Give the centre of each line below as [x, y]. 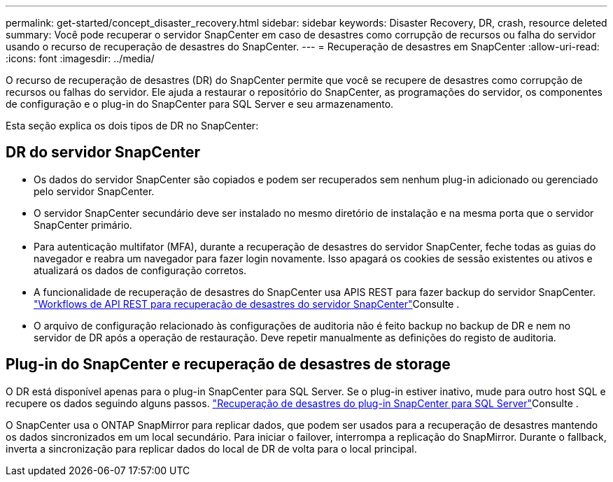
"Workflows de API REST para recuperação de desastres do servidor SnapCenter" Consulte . [247, 304]
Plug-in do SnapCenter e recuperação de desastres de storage [228, 364]
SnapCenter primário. [83, 225]
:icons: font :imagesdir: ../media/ [80, 58]
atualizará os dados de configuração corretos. [140, 270]
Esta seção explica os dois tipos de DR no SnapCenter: [132, 126]
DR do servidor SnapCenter [103, 153]
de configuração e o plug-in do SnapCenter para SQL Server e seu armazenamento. [200, 104]
